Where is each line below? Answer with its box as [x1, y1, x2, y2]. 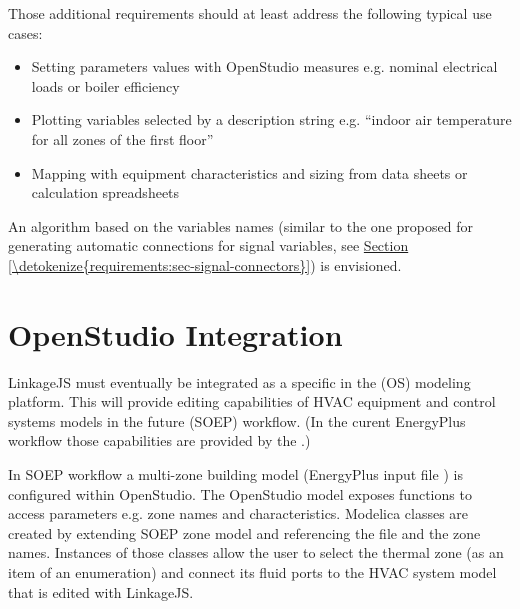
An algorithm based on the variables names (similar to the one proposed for [8, 215, 473, 236]
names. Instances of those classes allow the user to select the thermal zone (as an [8, 542, 504, 563]
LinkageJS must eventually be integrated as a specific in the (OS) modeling [8, 371, 471, 392]
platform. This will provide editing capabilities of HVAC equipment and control [8, 391, 496, 412]
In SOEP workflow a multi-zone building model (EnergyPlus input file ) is [8, 464, 463, 485]
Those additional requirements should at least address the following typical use [8, 3, 492, 23]
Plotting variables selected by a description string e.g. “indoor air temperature [31, 109, 512, 130]
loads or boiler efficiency [31, 75, 180, 96]
